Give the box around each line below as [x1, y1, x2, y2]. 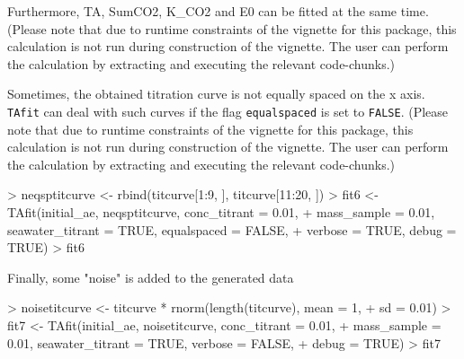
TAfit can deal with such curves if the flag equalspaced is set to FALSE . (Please [7, 101, 449, 120]
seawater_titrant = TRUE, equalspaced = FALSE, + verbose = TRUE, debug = [7, 220, 457, 239]
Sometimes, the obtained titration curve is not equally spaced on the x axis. [7, 84, 425, 103]
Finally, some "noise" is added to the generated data [7, 267, 294, 286]
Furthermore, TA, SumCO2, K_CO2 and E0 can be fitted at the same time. [7, 2, 429, 20]
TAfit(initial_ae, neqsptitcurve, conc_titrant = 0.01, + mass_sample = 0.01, [7, 203, 435, 221]
